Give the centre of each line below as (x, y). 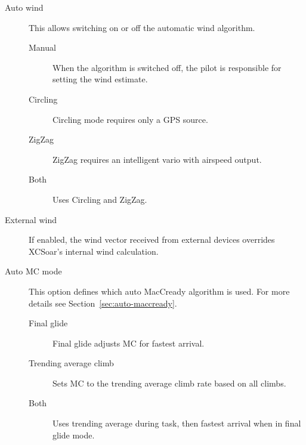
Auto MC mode (33, 271)
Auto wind (24, 7)
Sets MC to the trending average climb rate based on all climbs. (169, 383)
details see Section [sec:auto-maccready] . (103, 303)
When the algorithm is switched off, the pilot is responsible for (167, 67)
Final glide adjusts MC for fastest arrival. (129, 343)
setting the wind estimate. (100, 79)
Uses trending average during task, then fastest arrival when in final (177, 423)
